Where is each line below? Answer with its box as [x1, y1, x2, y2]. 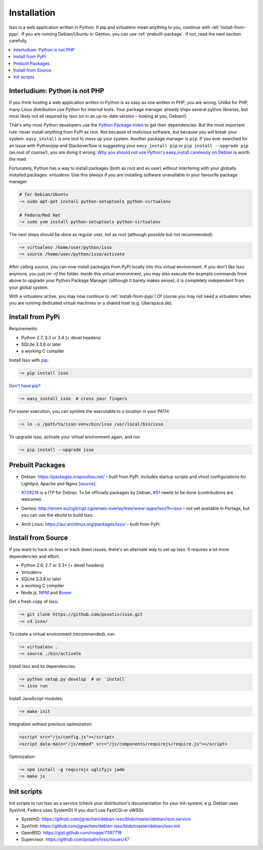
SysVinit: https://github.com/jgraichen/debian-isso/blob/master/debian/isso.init [21, 823, 180, 829]
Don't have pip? [9, 383, 41, 388]
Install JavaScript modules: [9, 696, 63, 702]
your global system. [9, 284, 49, 290]
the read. [9, 156, 27, 162]
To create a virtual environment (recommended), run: [9, 631, 115, 637]
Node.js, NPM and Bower [21, 590, 72, 595]
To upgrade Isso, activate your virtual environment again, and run [9, 434, 140, 440]
